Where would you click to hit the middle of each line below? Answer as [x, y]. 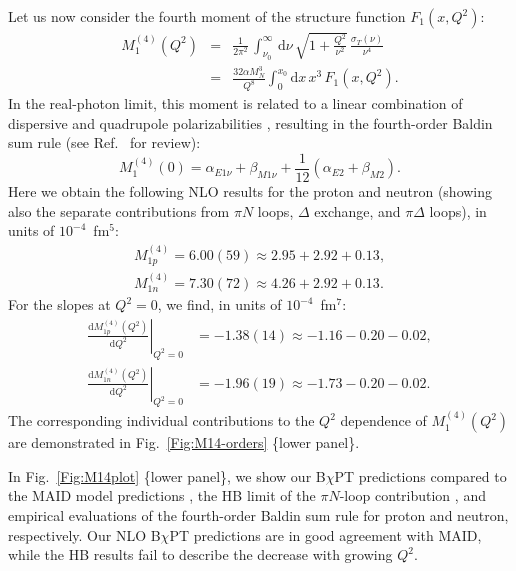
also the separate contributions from [119, 210]
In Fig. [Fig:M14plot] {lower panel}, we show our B [167, 475]
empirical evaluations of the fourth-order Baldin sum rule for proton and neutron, [258, 515]
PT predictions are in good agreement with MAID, [325, 534]
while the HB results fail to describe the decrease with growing [200, 554]
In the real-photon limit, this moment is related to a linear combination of [235, 103]
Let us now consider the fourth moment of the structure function [207, 16]
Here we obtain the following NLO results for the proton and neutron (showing [250, 190]
